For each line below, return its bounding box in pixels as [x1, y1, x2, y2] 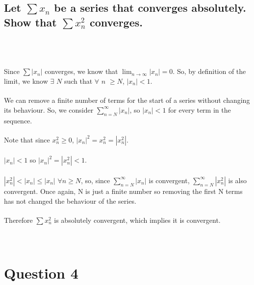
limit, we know [4, 75, 48, 86]
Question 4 [4, 262, 78, 283]
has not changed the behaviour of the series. [4, 195, 136, 206]
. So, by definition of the [173, 66, 246, 76]
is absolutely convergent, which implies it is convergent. [54, 214, 221, 225]
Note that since [4, 134, 50, 144]
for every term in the [168, 104, 231, 115]
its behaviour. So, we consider [4, 104, 94, 115]
